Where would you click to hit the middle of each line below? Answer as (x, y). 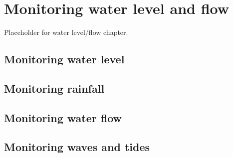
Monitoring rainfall (54, 88)
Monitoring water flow (63, 117)
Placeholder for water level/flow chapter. (66, 32)
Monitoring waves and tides (77, 147)
